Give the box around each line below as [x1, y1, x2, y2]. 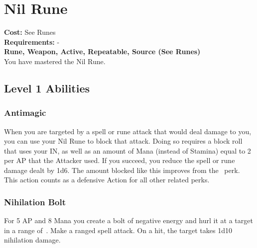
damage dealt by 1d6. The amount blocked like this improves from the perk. [4, 165, 240, 175]
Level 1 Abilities [4, 80, 90, 95]
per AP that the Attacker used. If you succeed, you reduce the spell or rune [4, 155, 235, 165]
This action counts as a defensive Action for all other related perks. [4, 174, 210, 185]
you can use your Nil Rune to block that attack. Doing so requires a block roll [4, 136, 243, 146]
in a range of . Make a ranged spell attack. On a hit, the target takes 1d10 [4, 225, 232, 235]
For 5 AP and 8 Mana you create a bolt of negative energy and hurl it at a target [4, 215, 253, 226]
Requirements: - [4, 36, 60, 47]
